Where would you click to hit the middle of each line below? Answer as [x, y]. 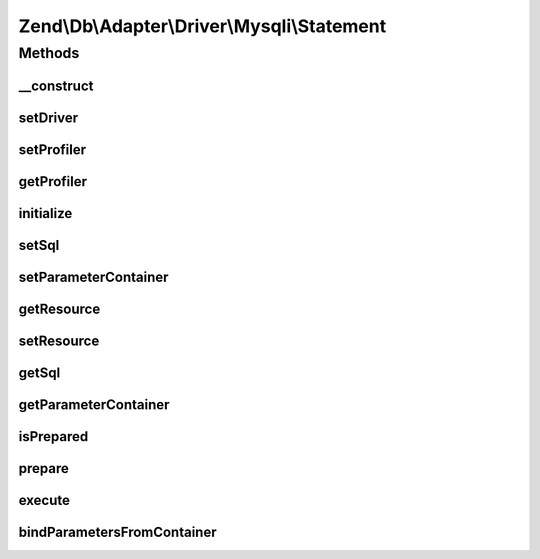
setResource [59, 340]
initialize [45, 213]
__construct [56, 85]
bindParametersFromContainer [117, 531]
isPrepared [53, 436]
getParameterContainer [94, 404]
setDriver [48, 117]
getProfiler [53, 181]
